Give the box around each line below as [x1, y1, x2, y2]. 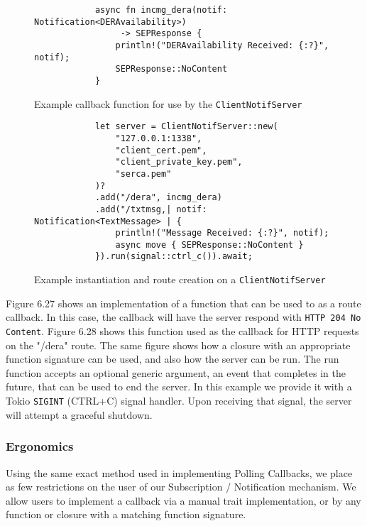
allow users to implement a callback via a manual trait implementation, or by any [6, 493, 361, 508]
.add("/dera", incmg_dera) [94, 192, 222, 203]
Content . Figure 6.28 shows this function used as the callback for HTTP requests [6, 324, 359, 339]
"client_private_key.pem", [115, 157, 243, 168]
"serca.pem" [115, 168, 172, 179]
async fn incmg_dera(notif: [94, 5, 228, 15]
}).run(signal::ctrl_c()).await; [94, 251, 253, 262]
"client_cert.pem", [115, 145, 207, 155]
